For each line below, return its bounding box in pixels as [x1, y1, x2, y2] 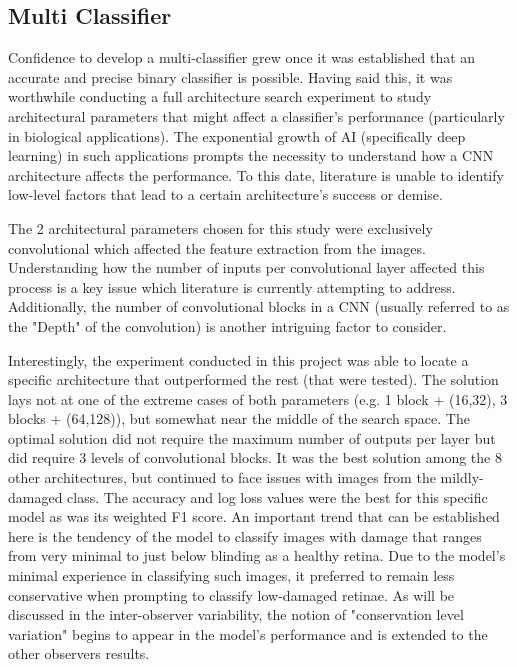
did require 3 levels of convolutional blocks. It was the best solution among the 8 [8, 447, 502, 468]
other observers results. [8, 643, 150, 664]
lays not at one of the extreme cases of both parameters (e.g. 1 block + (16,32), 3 [8, 388, 508, 409]
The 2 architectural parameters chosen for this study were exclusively [8, 217, 433, 238]
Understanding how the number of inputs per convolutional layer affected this [8, 257, 485, 278]
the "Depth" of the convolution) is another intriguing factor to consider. [8, 315, 447, 336]
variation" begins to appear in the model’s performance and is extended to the [8, 623, 488, 644]
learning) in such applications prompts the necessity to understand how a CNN [8, 145, 494, 166]
